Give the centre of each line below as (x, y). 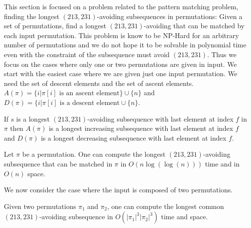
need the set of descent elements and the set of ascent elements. (99, 83)
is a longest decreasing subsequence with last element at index (134, 137)
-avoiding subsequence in (76, 217)
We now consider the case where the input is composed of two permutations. (118, 190)
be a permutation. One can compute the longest (94, 154)
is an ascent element (89, 93)
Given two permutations (40, 206)
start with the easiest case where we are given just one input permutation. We (121, 73)
